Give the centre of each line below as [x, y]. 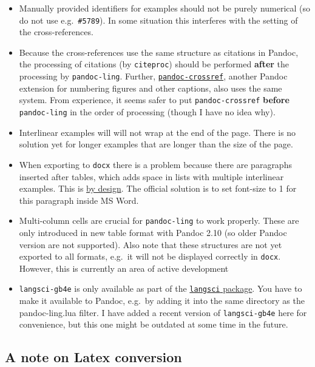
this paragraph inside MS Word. [79, 200]
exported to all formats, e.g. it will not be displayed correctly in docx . [150, 256]
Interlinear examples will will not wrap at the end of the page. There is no [157, 132]
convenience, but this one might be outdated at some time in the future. [154, 324]
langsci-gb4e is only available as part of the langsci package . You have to [161, 288]
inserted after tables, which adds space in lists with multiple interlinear [151, 176]
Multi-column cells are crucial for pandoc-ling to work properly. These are [159, 221]
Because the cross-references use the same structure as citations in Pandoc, [159, 52]
